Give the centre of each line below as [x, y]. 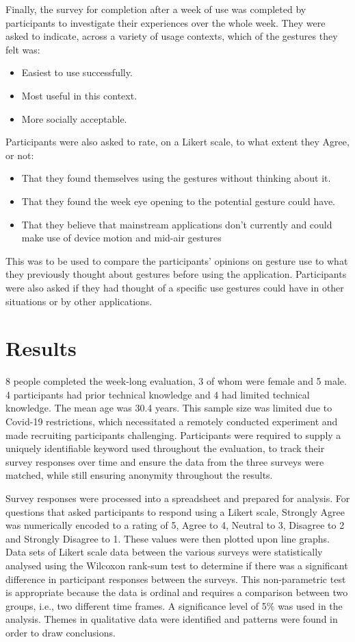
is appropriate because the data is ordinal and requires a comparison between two [177, 592]
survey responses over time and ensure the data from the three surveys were [165, 461]
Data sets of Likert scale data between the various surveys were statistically [164, 552]
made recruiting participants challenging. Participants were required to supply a [173, 435]
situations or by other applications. [79, 301]
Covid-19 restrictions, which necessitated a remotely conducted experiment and [172, 421]
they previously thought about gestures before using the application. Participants [176, 274]
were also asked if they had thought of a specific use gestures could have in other [175, 287]
